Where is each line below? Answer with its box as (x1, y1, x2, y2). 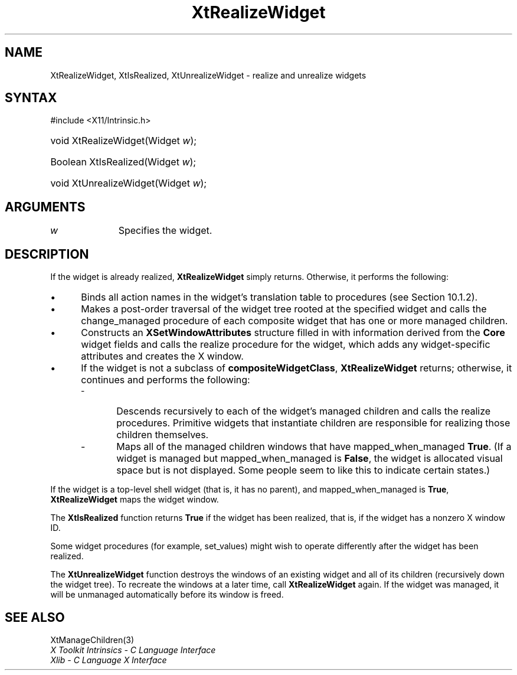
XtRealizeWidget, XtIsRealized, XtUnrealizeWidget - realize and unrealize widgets (50, 70, 367, 80)
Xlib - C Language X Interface (50, 654, 167, 665)
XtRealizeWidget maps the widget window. (50, 494, 219, 505)
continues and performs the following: (81, 374, 250, 386)
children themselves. (116, 429, 209, 441)
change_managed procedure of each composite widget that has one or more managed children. (81, 315, 508, 327)
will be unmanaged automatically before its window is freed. (50, 589, 284, 600)
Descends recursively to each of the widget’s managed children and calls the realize (116, 405, 491, 418)
